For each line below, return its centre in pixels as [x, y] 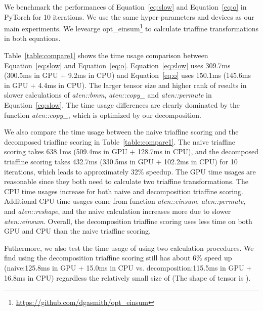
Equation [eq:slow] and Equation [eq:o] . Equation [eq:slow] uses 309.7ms [117, 65]
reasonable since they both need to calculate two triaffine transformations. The [126, 181]
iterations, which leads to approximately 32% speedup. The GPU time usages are [130, 171]
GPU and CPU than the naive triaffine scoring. [77, 231]
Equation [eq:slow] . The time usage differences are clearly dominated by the [122, 105]
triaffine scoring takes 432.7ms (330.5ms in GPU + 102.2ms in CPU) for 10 [121, 161]
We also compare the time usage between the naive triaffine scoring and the [121, 132]
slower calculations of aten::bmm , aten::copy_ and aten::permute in [108, 95]
